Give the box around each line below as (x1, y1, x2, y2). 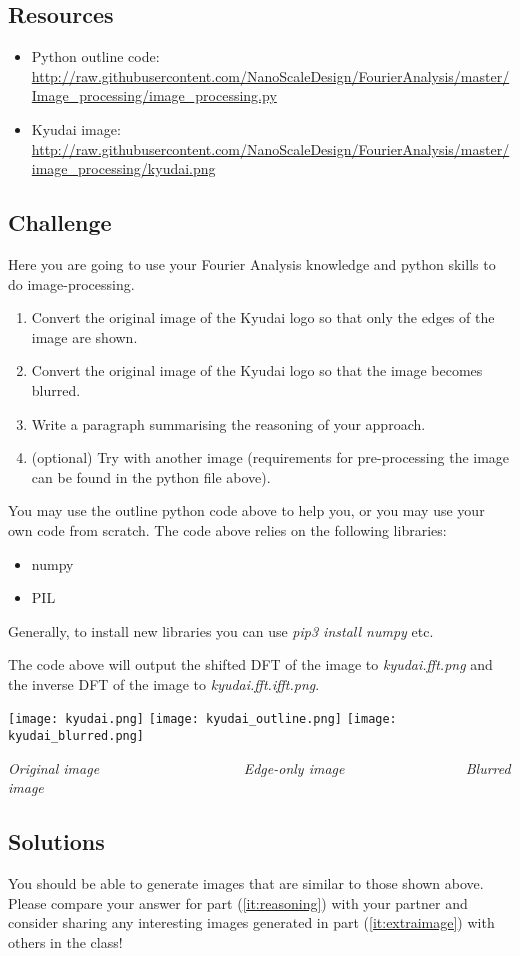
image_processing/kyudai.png (31, 158, 216, 179)
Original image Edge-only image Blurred (8, 757, 511, 778)
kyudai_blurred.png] (8, 729, 145, 744)
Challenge (8, 207, 112, 238)
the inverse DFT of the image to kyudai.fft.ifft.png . (8, 673, 320, 694)
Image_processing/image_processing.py (31, 85, 277, 106)
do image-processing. (8, 273, 135, 294)
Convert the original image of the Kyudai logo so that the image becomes (31, 360, 483, 381)
